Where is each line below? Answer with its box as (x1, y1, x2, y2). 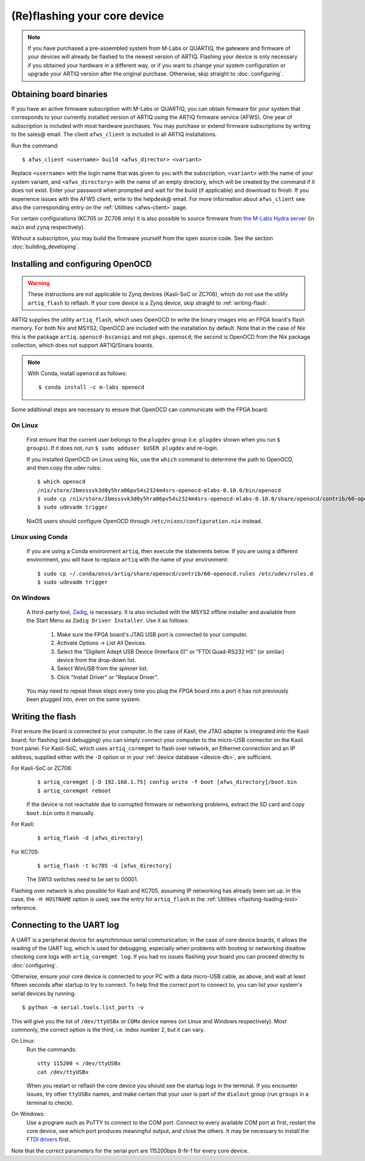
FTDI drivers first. (26, 1136, 71, 1143)
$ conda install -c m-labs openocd (38, 384, 145, 391)
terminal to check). (26, 1099, 74, 1106)
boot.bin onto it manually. (26, 809, 96, 816)
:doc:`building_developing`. (11, 243, 79, 250)
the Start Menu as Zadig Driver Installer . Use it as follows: (26, 617, 189, 624)
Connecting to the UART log (11, 920, 120, 930)
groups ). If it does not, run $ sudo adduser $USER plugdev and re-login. (26, 445, 219, 452)
